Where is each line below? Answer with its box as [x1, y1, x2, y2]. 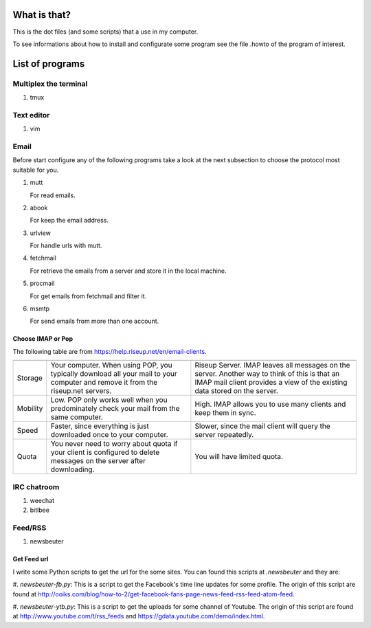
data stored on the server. [194, 386, 278, 396]
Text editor [12, 110, 50, 120]
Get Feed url [12, 555, 49, 563]
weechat [30, 496, 55, 504]
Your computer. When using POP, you [50, 361, 172, 370]
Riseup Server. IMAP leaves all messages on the [194, 361, 350, 370]
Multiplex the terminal [12, 79, 88, 89]
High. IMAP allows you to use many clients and [194, 399, 346, 409]
